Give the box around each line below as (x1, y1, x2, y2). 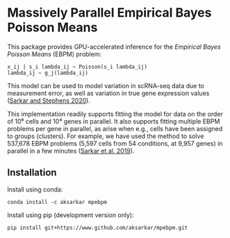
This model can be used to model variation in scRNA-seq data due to (7, 81, 205, 90)
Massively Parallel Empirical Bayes (7, 5, 212, 21)
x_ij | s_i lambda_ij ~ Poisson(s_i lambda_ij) (7, 63, 148, 70)
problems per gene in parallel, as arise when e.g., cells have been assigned (7, 124, 223, 133)
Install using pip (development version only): (7, 210, 134, 219)
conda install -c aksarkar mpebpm (7, 198, 108, 205)
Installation (7, 167, 57, 178)
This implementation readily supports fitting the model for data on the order (7, 110, 224, 118)
